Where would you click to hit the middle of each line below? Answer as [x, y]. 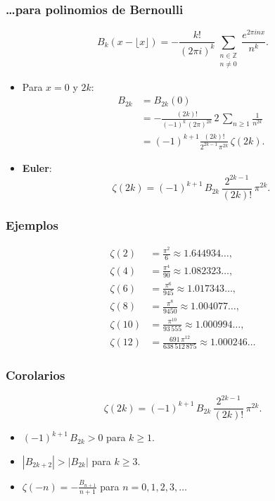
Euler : [37, 167]
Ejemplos [32, 224]
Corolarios [36, 375]
